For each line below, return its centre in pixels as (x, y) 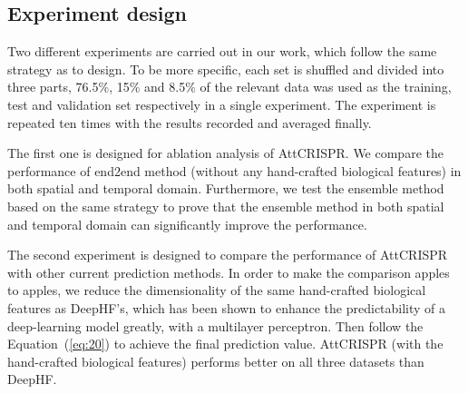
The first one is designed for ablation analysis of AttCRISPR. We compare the (225, 153)
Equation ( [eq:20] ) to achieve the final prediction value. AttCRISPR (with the (225, 344)
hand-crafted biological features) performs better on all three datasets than (216, 361)
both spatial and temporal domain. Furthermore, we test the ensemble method (226, 188)
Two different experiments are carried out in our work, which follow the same (222, 51)
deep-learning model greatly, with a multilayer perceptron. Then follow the (215, 325)
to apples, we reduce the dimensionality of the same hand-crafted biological (217, 290)
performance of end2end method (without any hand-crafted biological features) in (234, 170)
